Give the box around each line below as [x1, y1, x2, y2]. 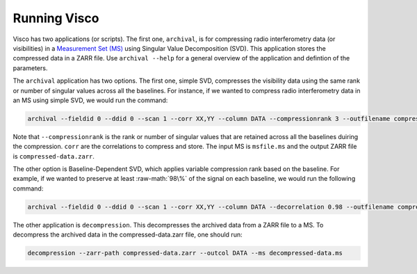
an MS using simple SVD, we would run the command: [13, 96, 168, 104]
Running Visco [13, 10, 99, 26]
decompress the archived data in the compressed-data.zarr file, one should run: [13, 230, 243, 239]
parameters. [13, 63, 48, 72]
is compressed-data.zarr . [13, 152, 95, 160]
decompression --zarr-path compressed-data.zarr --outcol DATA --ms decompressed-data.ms [27, 249, 343, 257]
